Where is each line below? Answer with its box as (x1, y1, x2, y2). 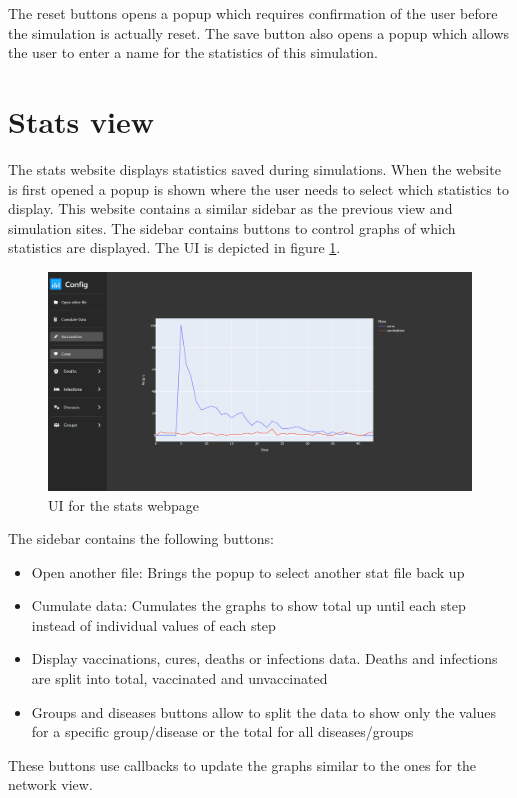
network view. (8, 774, 93, 795)
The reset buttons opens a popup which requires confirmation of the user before (8, 3, 498, 23)
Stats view (8, 100, 154, 141)
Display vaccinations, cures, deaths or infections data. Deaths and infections (31, 648, 498, 669)
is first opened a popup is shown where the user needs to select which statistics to (8, 178, 509, 199)
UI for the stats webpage (48, 494, 200, 515)
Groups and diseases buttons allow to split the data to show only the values (31, 701, 497, 722)
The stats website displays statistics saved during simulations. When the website (8, 158, 501, 179)
